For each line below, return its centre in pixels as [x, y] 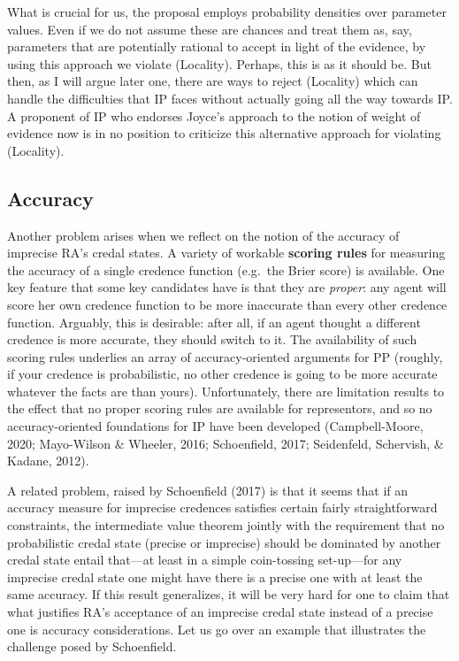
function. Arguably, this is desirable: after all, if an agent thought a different [214, 322]
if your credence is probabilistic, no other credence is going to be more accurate [222, 374]
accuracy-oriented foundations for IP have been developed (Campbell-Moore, [215, 426]
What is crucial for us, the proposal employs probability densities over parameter [227, 12]
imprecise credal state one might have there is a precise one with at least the [215, 576]
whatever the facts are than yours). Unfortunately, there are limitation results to [226, 391]
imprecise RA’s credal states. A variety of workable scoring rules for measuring [226, 253]
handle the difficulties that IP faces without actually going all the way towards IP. [230, 98]
